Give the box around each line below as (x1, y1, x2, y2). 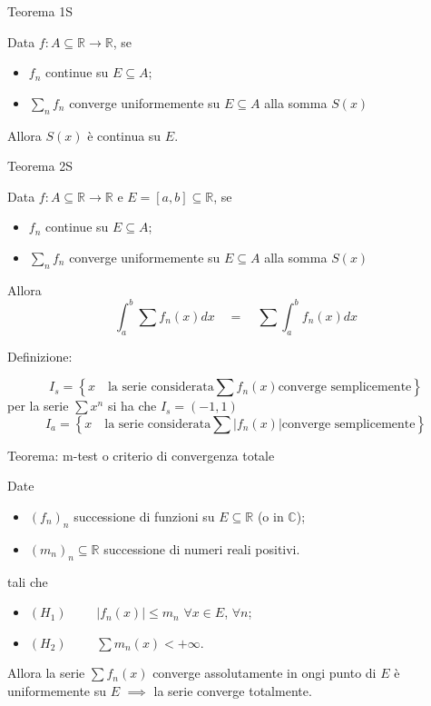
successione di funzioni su (73, 507, 215, 526)
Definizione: (7, 346, 73, 365)
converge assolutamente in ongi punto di (152, 663, 377, 682)
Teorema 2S (7, 156, 73, 175)
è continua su (87, 125, 162, 144)
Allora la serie (7, 663, 85, 682)
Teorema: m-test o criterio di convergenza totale (7, 445, 275, 464)
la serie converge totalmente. (153, 681, 312, 700)
